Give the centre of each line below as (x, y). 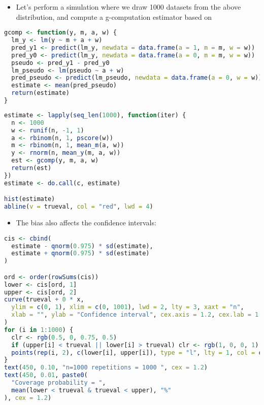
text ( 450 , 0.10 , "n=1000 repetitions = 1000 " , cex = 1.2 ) (106, 368)
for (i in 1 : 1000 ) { (39, 330)
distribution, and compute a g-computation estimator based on (114, 16)
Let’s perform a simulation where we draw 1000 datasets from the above (128, 7)
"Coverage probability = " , (59, 383)
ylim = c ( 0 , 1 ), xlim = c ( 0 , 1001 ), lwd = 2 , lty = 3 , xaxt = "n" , (128, 307)
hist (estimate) (30, 199)
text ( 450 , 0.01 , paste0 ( (46, 375)
